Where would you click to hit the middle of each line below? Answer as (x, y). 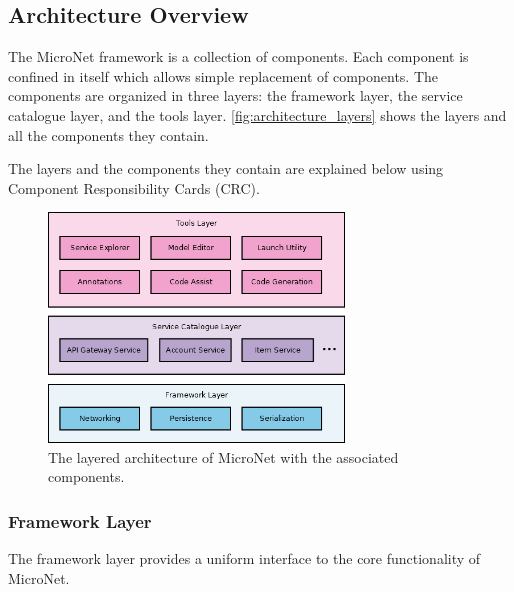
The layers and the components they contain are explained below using (226, 168)
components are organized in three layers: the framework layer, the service (235, 95)
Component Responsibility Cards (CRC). (134, 187)
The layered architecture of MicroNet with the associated (223, 456)
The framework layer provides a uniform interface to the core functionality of (244, 558)
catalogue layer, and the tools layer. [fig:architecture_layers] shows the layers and (257, 114)
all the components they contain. (108, 134)
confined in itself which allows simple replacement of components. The (223, 75)
